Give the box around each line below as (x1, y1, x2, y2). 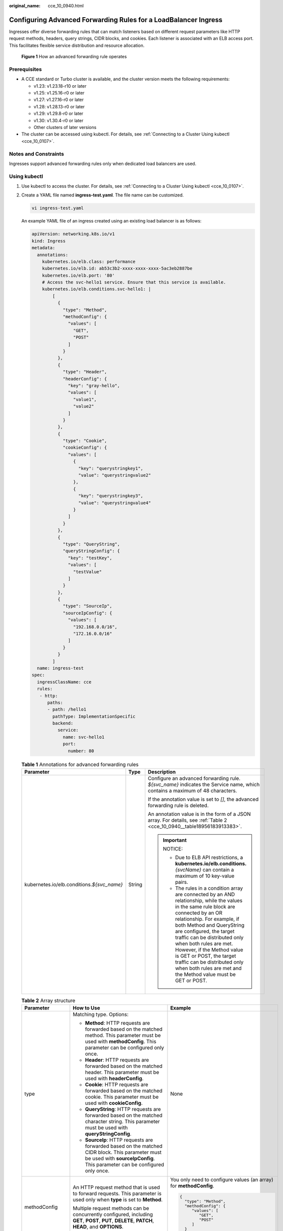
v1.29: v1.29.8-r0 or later (33, 111, 84, 117)
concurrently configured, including (73, 1211, 153, 1218)
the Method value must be (175, 971, 236, 978)
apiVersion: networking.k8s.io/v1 (31, 231, 115, 237)
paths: (47, 700, 63, 705)
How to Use (73, 1004, 100, 1011)
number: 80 (68, 748, 94, 753)
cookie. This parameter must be (85, 1094, 159, 1101)
